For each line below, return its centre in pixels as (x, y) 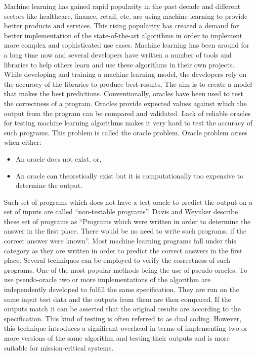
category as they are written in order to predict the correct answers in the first (123, 250)
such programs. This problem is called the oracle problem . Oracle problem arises (126, 132)
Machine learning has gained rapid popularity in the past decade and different (122, 6)
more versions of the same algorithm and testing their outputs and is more (117, 338)
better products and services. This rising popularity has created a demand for (122, 26)
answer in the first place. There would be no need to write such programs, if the (125, 231)
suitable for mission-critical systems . (59, 347)
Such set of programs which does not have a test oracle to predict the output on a (128, 202)
